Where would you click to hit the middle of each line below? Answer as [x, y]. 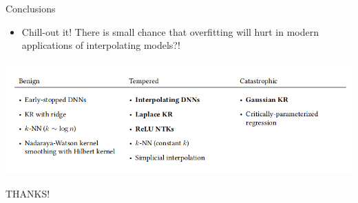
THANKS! [28, 193]
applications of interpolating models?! [101, 45]
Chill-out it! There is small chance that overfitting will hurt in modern [170, 31]
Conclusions [31, 8]
